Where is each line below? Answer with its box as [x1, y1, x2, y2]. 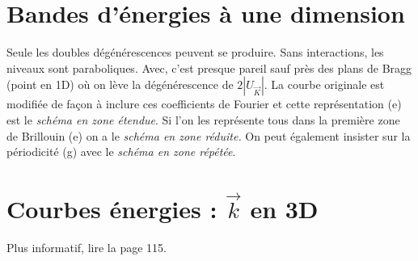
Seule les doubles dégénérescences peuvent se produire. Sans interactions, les [6, 44, 384, 61]
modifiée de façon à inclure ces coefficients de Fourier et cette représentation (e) [6, 95, 402, 112]
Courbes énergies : [6, 192, 217, 225]
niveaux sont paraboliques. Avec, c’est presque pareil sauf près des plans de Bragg [6, 59, 412, 76]
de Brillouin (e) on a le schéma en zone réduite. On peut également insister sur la [6, 127, 411, 144]
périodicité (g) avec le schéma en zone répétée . [6, 143, 236, 160]
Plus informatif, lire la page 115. [6, 239, 167, 256]
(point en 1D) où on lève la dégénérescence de [6, 76, 234, 93]
